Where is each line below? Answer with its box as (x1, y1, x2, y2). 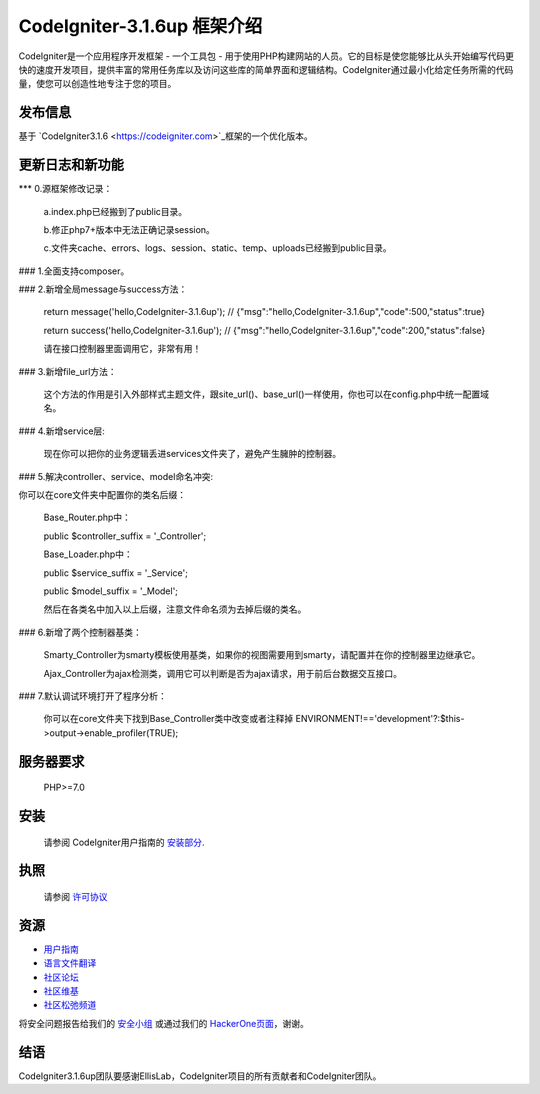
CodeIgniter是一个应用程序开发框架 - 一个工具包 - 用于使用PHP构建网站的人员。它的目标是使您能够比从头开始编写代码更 (18, 50, 515, 62)
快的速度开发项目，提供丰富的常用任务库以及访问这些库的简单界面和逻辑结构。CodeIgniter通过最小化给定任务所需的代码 (18, 63, 514, 75)
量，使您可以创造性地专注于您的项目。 (18, 78, 177, 90)
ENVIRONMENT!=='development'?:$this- (295, 713, 465, 725)
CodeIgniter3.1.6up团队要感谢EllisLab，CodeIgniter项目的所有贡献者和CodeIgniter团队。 (18, 1070, 382, 1082)
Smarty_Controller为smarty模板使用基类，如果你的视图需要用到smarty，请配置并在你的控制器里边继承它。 (43, 649, 481, 661)
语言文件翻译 (43, 957, 97, 969)
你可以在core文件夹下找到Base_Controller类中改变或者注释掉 (43, 713, 294, 725)
